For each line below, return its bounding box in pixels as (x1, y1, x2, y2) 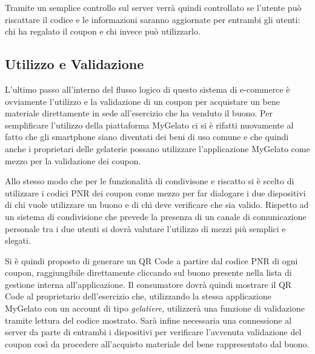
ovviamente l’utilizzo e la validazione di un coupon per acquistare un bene (5, 95, 280, 107)
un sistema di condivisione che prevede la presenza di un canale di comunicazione (5, 210, 307, 222)
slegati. (5, 234, 31, 247)
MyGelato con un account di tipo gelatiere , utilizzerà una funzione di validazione (5, 302, 305, 315)
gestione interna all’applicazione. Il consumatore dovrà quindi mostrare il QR (5, 278, 292, 290)
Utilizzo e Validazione (5, 55, 144, 73)
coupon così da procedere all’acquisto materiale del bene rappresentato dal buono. (5, 337, 310, 350)
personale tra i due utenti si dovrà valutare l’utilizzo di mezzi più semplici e (5, 222, 286, 235)
